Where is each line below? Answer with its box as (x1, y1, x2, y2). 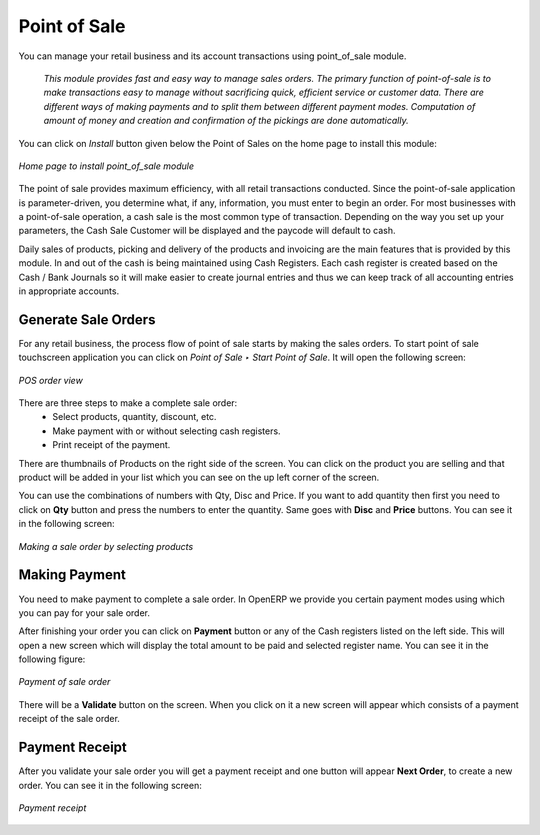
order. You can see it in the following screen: (18, 779, 202, 791)
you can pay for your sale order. (18, 606, 150, 619)
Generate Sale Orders (18, 311, 156, 328)
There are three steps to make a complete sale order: (18, 397, 238, 409)
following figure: (18, 653, 86, 665)
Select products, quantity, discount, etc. (52, 411, 217, 423)
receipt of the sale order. (18, 713, 120, 725)
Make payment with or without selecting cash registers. (52, 425, 281, 437)
